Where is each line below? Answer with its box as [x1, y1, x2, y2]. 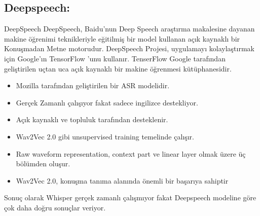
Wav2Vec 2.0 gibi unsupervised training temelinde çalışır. [16, 131, 194, 141]
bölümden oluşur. [16, 158, 70, 169]
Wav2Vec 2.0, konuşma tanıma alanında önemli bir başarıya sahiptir [16, 175, 229, 186]
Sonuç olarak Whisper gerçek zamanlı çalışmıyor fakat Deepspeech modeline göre [4, 192, 256, 203]
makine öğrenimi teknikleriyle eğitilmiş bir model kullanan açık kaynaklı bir [4, 33, 240, 44]
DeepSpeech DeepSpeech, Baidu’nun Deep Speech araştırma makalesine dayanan [4, 23, 255, 34]
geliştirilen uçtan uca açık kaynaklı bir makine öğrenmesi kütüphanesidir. [4, 63, 232, 74]
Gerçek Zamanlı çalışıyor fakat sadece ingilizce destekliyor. [16, 97, 198, 107]
